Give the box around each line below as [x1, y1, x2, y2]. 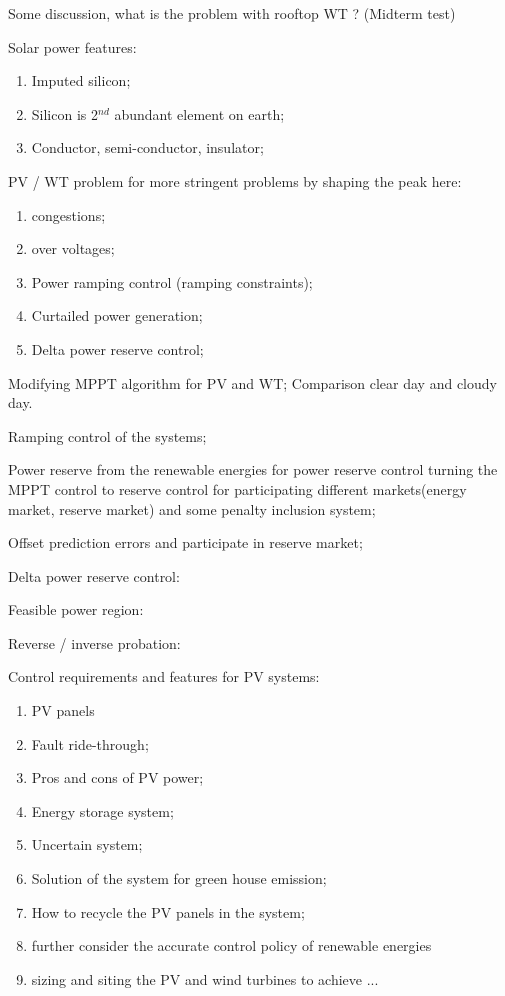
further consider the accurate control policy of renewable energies [31, 935, 432, 956]
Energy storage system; [31, 800, 174, 821]
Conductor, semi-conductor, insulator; [31, 137, 264, 158]
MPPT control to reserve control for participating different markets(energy [8, 478, 467, 499]
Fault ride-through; [31, 733, 149, 754]
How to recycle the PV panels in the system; [31, 901, 305, 922]
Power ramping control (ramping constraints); [31, 271, 313, 292]
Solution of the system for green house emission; [31, 868, 327, 889]
